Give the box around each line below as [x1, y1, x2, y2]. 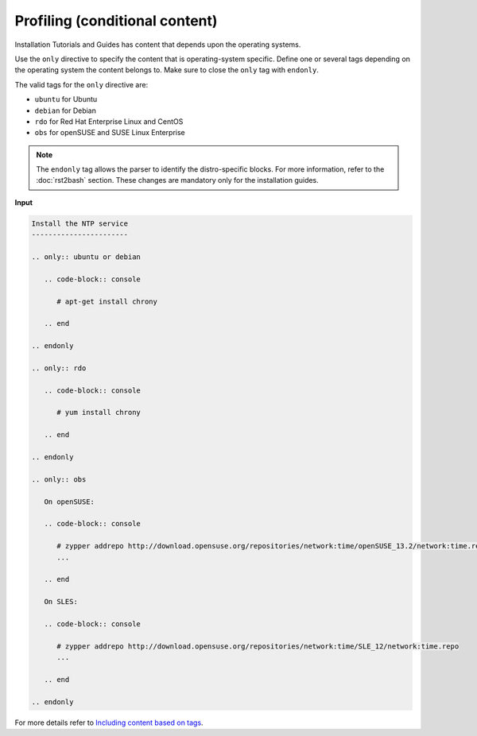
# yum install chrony [56, 408, 141, 417]
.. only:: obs [31, 475, 87, 484]
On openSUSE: [44, 497, 95, 506]
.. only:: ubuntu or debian [31, 253, 141, 261]
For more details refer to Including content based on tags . [14, 718, 204, 727]
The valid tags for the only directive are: [14, 79, 149, 89]
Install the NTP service [31, 219, 129, 228]
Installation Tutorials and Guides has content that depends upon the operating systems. [14, 40, 301, 49]
